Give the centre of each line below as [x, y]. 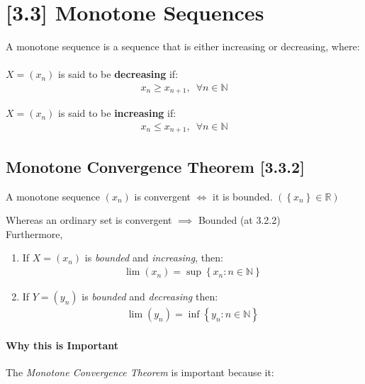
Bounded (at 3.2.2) [239, 220]
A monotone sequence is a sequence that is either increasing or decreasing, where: [183, 46]
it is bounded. [243, 196]
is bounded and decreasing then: [150, 297]
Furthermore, [34, 233]
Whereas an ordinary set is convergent [89, 220]
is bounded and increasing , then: [154, 258]
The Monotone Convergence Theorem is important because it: [140, 372]
